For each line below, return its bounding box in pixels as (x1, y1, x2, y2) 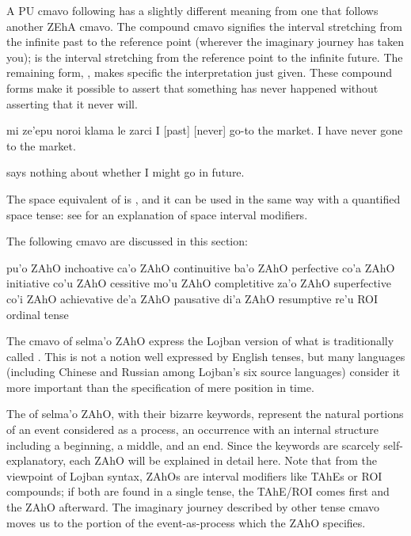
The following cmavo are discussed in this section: (6, 233, 248, 249)
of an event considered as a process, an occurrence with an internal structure (6, 421, 379, 438)
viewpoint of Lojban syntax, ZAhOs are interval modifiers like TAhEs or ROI (6, 467, 382, 484)
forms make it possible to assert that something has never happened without (6, 79, 379, 96)
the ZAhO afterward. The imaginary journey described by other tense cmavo (6, 499, 379, 515)
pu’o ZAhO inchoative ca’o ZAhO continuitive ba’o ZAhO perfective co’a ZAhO (6, 259, 395, 276)
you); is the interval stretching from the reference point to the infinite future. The (6, 48, 403, 65)
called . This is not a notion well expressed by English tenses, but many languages (6, 348, 405, 364)
